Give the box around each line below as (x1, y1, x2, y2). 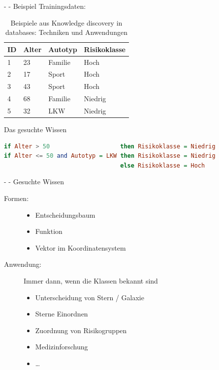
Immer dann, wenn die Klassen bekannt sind (24, 276, 158, 286)
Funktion (35, 226, 63, 236)
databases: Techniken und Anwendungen (5, 27, 127, 37)
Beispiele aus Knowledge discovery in (10, 17, 123, 28)
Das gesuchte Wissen (4, 124, 67, 135)
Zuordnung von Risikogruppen (35, 325, 127, 335)
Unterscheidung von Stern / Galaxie (35, 292, 144, 302)
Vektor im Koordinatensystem (35, 242, 126, 253)
